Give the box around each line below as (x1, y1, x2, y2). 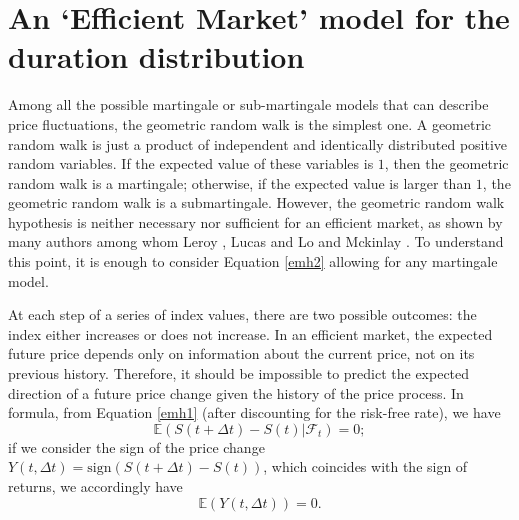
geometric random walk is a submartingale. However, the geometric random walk (8, 192, 505, 213)
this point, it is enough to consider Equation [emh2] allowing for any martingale (8, 251, 498, 272)
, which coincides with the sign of (263, 456, 468, 477)
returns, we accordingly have (8, 476, 183, 496)
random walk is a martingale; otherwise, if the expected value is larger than (8, 172, 472, 193)
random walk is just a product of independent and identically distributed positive (8, 133, 508, 154)
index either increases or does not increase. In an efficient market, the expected (8, 323, 493, 344)
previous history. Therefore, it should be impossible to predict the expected (8, 363, 470, 384)
